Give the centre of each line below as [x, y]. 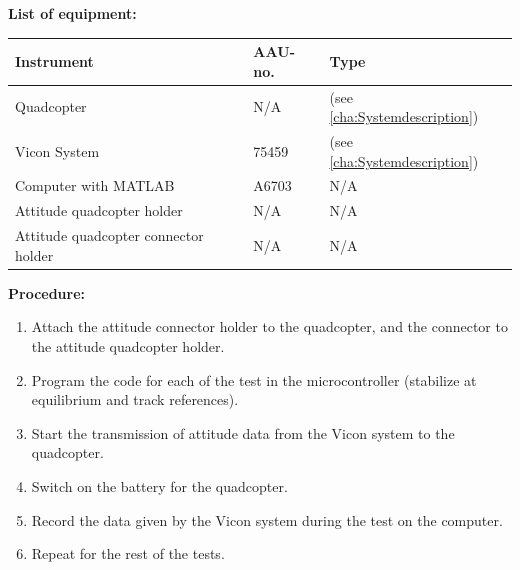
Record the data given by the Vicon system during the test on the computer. [267, 519]
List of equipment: [72, 13]
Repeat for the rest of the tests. [128, 553]
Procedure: [47, 292]
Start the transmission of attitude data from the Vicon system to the [243, 432]
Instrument [54, 60]
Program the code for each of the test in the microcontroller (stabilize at [254, 379]
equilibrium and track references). [135, 399]
